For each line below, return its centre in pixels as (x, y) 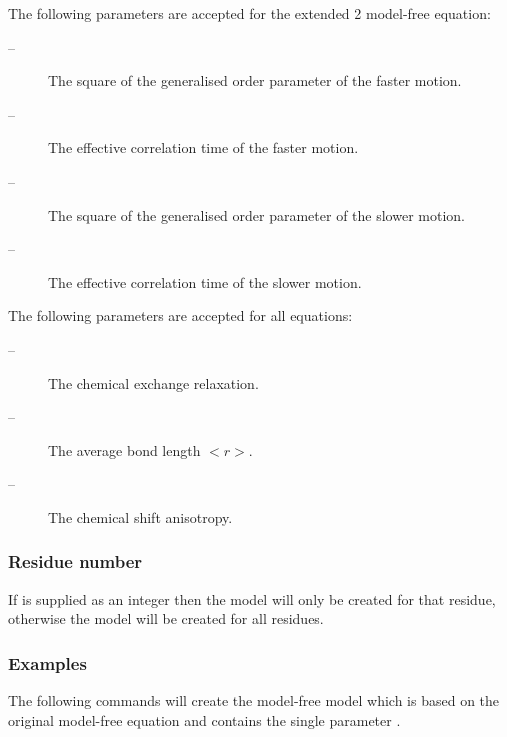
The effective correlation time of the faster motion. (203, 147)
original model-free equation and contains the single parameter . (204, 719)
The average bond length (124, 449)
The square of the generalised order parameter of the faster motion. (255, 80)
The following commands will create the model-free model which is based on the (254, 700)
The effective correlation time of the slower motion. (205, 281)
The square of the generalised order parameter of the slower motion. (256, 214)
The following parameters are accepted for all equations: (180, 315)
